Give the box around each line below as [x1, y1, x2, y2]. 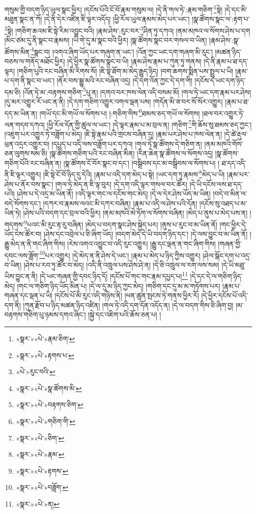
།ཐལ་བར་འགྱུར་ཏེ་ [202, 108, 245, 118]
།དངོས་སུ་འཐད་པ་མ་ [199, 198, 247, 208]
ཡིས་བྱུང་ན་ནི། [4, 271, 38, 281]
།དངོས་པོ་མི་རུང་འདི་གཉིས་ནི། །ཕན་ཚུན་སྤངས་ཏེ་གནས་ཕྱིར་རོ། [55, 290, 199, 301]
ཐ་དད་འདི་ [222, 157, 247, 168]
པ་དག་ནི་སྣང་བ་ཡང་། [4, 75, 55, 86]
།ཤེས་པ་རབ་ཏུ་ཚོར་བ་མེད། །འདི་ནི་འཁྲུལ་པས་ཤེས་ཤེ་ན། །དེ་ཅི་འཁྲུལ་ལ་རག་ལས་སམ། [24, 259, 220, 270]
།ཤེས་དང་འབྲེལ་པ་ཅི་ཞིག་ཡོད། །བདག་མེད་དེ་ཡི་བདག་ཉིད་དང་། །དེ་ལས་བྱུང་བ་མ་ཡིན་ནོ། [44, 229, 248, 239]
